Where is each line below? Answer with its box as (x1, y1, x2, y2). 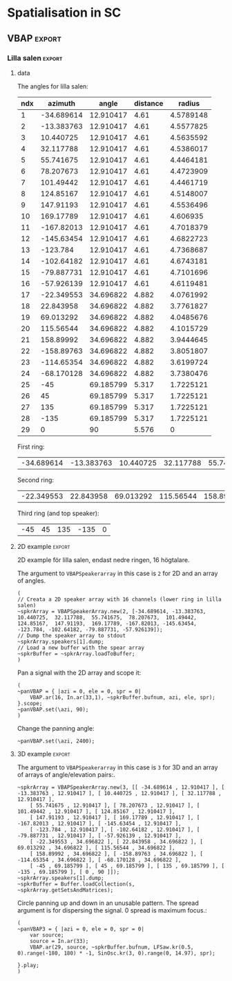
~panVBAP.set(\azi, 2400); (17, 738, 95, 745)
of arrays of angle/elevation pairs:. (17, 770, 115, 778)
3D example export (17, 749, 70, 758)
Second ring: (17, 476, 54, 484)
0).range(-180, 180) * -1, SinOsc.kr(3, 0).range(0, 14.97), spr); (17, 949, 215, 957)
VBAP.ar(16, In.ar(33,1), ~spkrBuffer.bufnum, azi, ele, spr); (30, 693, 215, 701)
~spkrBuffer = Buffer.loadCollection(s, (17, 880, 135, 888)
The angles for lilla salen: (17, 82, 88, 91)
